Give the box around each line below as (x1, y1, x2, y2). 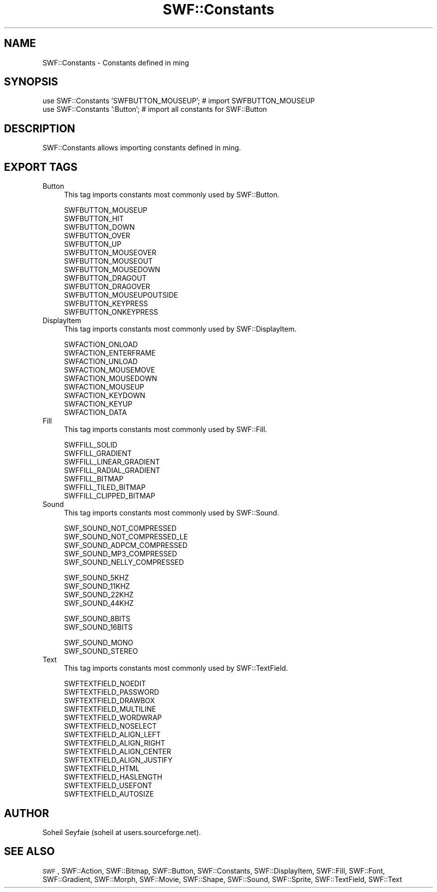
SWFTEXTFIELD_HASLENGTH (64, 773, 163, 782)
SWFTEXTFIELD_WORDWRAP (64, 713, 162, 722)
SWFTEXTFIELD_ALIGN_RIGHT (64, 739, 166, 748)
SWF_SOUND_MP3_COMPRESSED (64, 549, 177, 558)
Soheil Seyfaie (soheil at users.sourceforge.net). (42, 828, 201, 837)
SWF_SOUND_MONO (64, 638, 134, 647)
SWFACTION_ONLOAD (64, 340, 138, 349)
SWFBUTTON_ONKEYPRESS (64, 308, 158, 317)
